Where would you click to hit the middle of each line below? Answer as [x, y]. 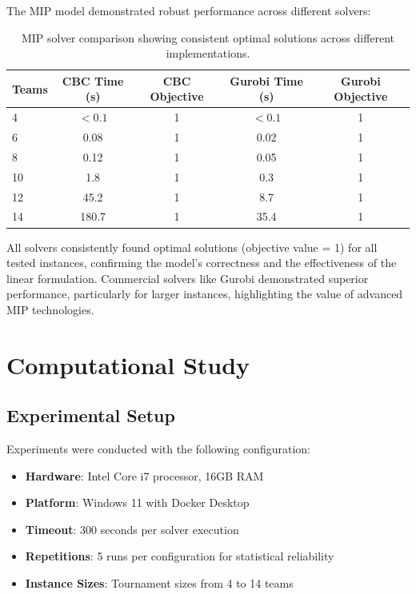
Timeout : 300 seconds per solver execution [132, 529]
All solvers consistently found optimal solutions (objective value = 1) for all [192, 247]
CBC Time [93, 80]
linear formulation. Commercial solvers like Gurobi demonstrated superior [188, 278]
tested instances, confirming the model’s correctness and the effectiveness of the [202, 263]
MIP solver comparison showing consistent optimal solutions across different [208, 37]
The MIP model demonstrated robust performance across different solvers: [189, 10]
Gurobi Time [266, 80]
